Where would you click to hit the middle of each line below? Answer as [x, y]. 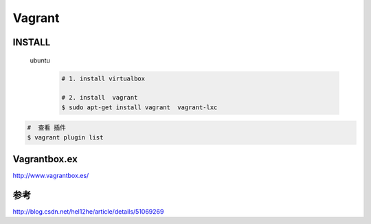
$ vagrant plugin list [65, 137]
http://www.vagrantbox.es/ [51, 176]
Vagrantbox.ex [45, 159]
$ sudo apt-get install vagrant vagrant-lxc [139, 107]
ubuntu [40, 60]
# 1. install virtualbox [103, 78]
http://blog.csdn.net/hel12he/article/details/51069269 [88, 212]
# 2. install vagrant [100, 98]
